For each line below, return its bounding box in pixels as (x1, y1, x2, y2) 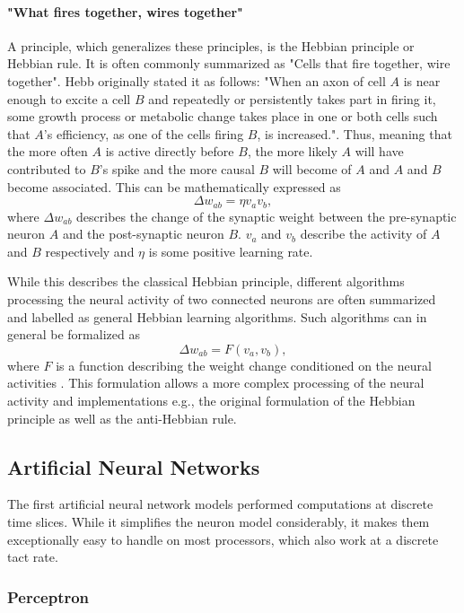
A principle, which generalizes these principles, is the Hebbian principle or (7, 36, 415, 55)
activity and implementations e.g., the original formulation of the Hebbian (7, 390, 416, 409)
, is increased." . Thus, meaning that (257, 124, 452, 143)
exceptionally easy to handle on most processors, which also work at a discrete (7, 530, 439, 548)
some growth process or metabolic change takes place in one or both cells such (7, 107, 438, 126)
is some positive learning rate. (148, 241, 313, 260)
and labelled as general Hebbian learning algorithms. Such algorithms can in (7, 307, 427, 326)
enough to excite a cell (7, 89, 131, 108)
